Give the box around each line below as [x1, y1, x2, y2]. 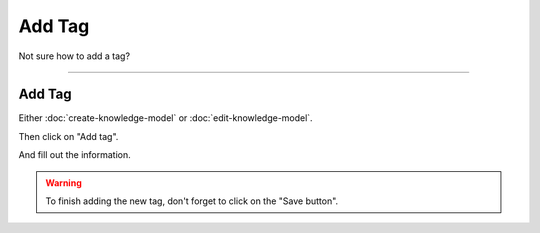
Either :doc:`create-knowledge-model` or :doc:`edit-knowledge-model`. [18, 112, 314, 124]
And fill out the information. [18, 149, 131, 161]
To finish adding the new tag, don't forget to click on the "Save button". [45, 195, 339, 207]
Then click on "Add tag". [18, 130, 119, 142]
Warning [45, 176, 82, 189]
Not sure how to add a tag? [18, 50, 130, 62]
